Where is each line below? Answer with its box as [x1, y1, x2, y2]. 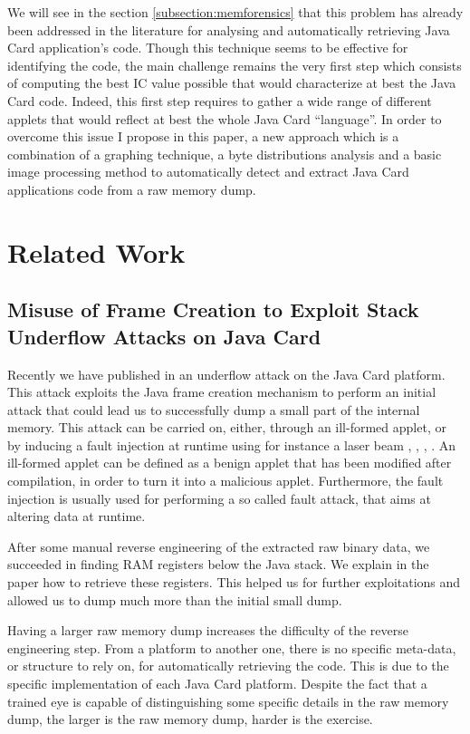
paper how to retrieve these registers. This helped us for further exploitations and [7, 573, 461, 592]
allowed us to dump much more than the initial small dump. [7, 590, 342, 609]
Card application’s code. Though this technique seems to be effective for [7, 38, 408, 57]
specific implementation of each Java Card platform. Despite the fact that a [7, 674, 427, 692]
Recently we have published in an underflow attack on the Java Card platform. [7, 364, 446, 383]
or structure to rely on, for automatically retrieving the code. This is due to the [7, 656, 449, 675]
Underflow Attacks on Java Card [7, 322, 321, 350]
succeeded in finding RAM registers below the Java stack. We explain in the [7, 555, 429, 574]
